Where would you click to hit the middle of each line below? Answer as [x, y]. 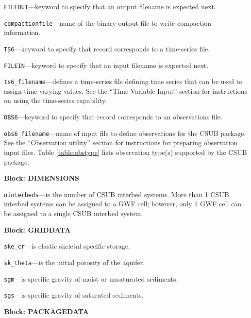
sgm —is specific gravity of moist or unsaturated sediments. [91, 278]
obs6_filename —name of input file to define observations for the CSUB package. [125, 133]
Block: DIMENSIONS [42, 178]
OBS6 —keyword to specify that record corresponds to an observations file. [113, 117]
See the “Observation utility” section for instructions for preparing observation [121, 142]
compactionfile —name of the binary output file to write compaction [108, 23]
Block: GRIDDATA [37, 229]
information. [22, 32]
